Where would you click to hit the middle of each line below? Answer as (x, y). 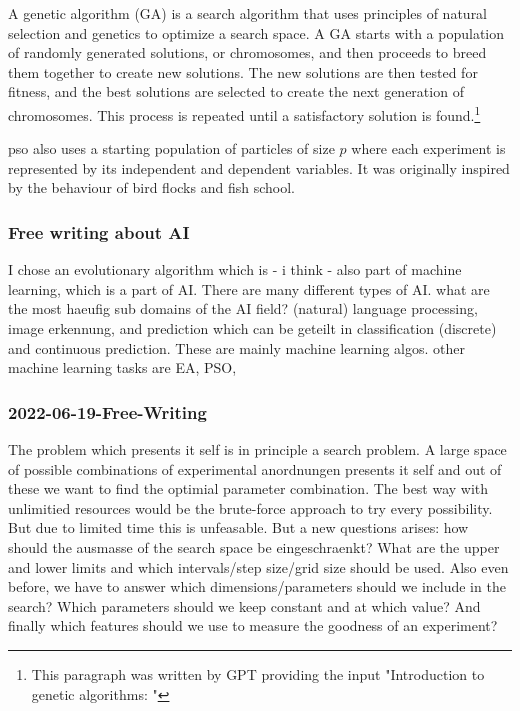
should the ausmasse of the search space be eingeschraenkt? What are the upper (254, 546)
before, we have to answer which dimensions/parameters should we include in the (257, 586)
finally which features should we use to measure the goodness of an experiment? (253, 625)
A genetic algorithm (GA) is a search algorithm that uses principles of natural (248, 13)
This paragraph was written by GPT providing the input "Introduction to (258, 673)
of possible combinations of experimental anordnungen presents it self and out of (255, 468)
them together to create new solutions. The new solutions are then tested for (243, 71)
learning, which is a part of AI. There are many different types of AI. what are (249, 288)
